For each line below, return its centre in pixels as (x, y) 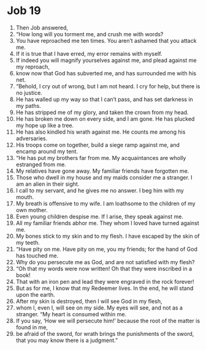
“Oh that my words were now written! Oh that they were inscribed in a (104, 268)
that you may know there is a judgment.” (67, 340)
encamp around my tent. (47, 151)
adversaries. (32, 138)
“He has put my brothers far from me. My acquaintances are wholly (101, 158)
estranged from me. (41, 164)
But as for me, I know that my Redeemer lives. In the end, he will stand (105, 288)
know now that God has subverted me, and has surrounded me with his (106, 73)
